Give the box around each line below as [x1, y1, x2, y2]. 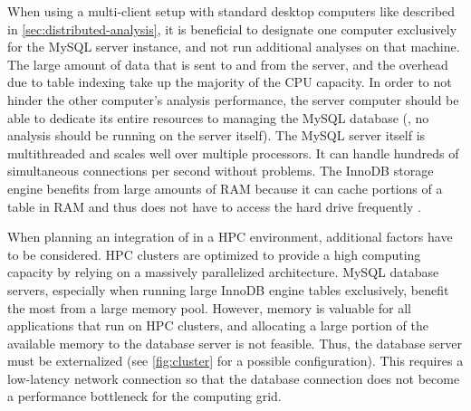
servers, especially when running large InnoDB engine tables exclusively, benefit [7, 280, 449, 299]
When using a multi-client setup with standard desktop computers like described [7, 2, 456, 20]
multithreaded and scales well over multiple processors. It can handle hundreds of [7, 143, 459, 162]
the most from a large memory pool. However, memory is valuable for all [7, 298, 412, 317]
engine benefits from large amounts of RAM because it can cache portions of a [7, 178, 443, 197]
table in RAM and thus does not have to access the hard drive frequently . [7, 196, 421, 215]
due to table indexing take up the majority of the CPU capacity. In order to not [7, 72, 452, 91]
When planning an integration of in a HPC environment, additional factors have [7, 227, 453, 246]
